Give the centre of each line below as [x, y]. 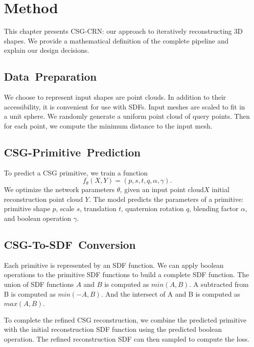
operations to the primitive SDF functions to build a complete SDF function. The [127, 274]
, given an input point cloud [162, 189]
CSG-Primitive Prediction [72, 152]
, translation [98, 208]
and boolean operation [38, 218]
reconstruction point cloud [44, 199]
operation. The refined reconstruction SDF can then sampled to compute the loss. [127, 339]
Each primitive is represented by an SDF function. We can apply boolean [114, 265]
